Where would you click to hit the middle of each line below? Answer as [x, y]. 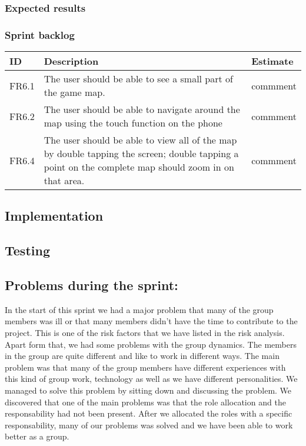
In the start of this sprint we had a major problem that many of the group [139, 309]
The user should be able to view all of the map [140, 140]
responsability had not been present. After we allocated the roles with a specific [149, 413]
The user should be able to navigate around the [142, 109]
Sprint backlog [40, 34]
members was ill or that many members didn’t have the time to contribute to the [151, 321]
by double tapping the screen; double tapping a [141, 154]
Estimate [272, 61]
